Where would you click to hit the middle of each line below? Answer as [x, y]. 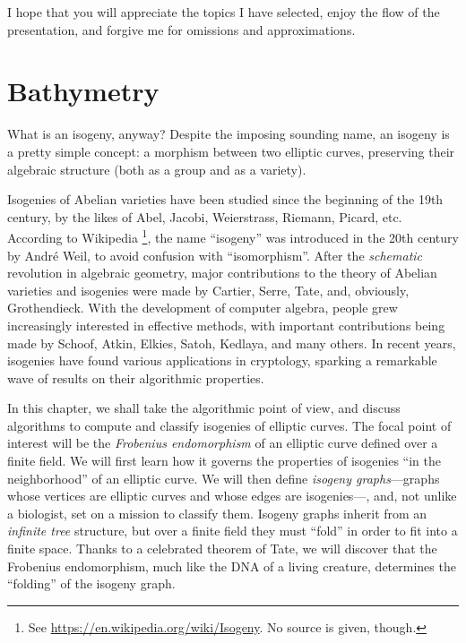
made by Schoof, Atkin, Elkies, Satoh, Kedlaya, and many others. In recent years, [232, 343]
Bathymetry [83, 91]
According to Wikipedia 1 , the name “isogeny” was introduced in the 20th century [233, 236]
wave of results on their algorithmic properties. [136, 377]
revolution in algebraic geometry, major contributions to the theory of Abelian [222, 273]
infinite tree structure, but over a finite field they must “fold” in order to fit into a [233, 531]
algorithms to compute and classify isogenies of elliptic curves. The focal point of [229, 425]
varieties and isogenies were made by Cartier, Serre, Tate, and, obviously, [208, 290]
